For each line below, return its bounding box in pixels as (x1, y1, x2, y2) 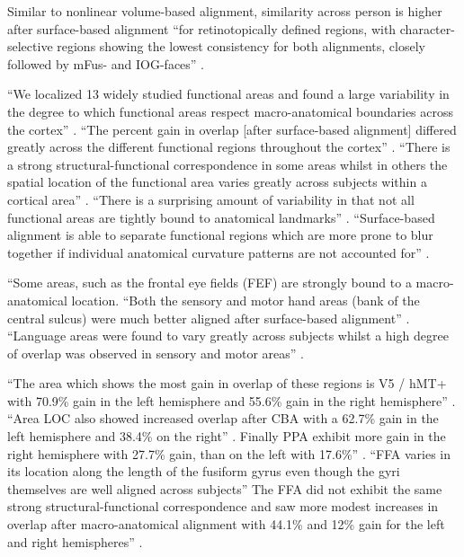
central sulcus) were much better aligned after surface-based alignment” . (7, 308, 410, 327)
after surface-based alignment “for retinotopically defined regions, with (7, 19, 397, 38)
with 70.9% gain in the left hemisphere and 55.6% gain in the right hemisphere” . (7, 391, 456, 410)
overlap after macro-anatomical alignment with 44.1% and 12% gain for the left (7, 515, 445, 534)
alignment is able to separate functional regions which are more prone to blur (7, 225, 433, 244)
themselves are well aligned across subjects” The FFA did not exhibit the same (7, 479, 442, 498)
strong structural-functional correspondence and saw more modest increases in (7, 497, 439, 516)
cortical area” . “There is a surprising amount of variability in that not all (7, 190, 415, 208)
